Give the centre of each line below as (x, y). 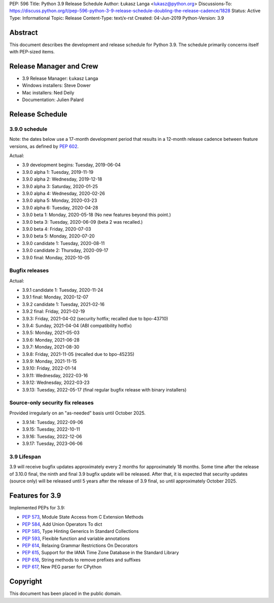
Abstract (24, 32)
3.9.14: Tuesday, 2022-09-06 (53, 423)
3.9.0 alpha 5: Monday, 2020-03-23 (60, 200)
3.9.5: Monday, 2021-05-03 (51, 333)
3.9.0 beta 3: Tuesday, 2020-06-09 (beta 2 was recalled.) (82, 222)
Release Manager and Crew (54, 66)
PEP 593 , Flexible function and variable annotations (76, 538)
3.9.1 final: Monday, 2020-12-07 (55, 297)
